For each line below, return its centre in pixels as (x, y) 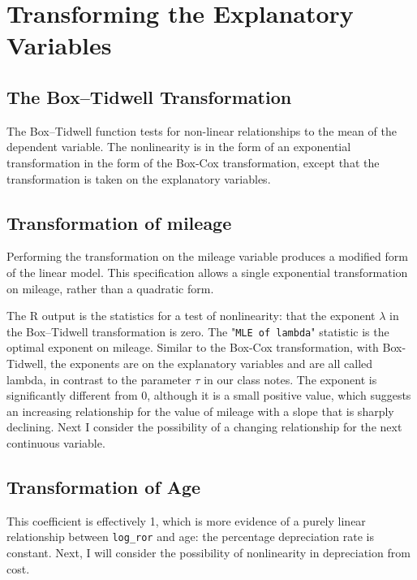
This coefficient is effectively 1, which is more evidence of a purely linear (186, 520)
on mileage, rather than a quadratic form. (110, 288)
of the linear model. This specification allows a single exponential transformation (207, 272)
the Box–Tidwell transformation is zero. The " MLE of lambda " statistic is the (198, 331)
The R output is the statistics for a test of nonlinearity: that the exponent (191, 316)
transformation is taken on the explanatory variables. (139, 178)
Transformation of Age (104, 486)
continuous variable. (56, 442)
